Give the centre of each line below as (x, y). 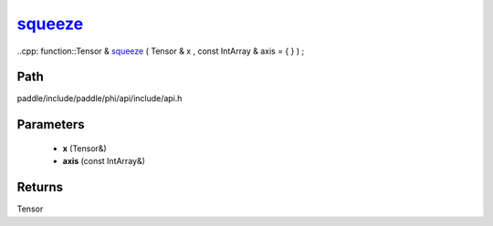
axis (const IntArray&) (104, 161)
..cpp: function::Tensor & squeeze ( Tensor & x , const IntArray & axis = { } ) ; (161, 51)
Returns (40, 187)
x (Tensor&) (84, 148)
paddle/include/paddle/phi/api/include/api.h (100, 98)
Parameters (51, 124)
